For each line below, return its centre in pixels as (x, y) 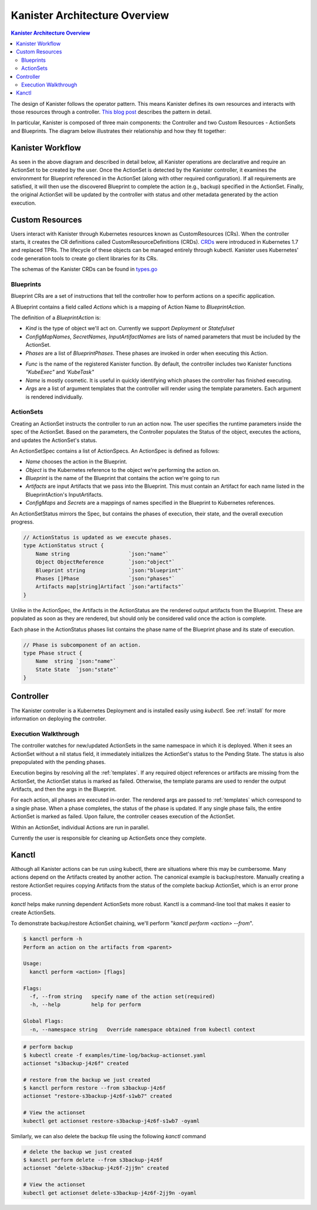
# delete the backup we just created (77, 1152)
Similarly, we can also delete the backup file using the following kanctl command (109, 1136)
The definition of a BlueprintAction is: (56, 318)
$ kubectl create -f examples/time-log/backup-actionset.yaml (114, 1055)
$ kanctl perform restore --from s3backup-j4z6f (95, 1088)
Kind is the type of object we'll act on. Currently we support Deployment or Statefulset (130, 329)
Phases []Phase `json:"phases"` (105, 578)
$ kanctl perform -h (53, 939)
